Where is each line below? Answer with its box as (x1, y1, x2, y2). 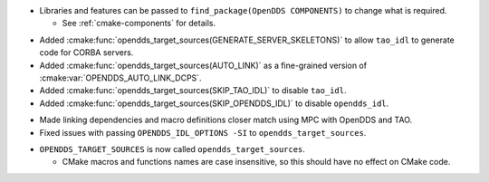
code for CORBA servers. (39, 47, 134, 58)
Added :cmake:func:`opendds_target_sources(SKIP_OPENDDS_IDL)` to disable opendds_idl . (39, 98, 389, 109)
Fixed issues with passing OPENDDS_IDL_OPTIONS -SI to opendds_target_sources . (39, 127, 367, 138)
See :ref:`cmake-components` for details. (62, 18, 216, 29)
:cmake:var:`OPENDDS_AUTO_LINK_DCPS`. (39, 72, 203, 83)
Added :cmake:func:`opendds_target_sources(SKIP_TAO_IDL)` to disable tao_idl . (39, 85, 347, 96)
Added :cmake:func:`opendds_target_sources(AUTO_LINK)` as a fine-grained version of (39, 60, 367, 71)
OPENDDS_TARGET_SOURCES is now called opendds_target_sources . (39, 143, 305, 154)
